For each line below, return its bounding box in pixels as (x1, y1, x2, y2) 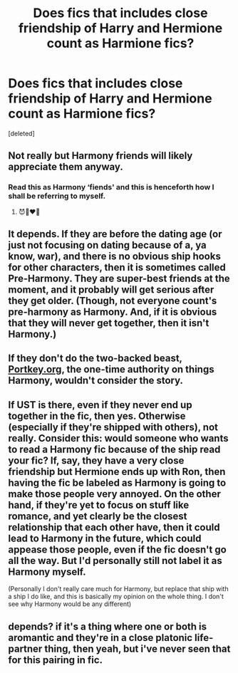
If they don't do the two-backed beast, (8, 353, 182, 365)
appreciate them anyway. (8, 161, 123, 173)
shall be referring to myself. (8, 191, 106, 201)
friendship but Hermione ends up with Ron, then (8, 465, 226, 478)
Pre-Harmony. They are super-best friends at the (8, 273, 230, 285)
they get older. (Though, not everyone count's (8, 295, 217, 307)
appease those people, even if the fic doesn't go (8, 543, 227, 555)
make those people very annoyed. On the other (8, 488, 222, 500)
